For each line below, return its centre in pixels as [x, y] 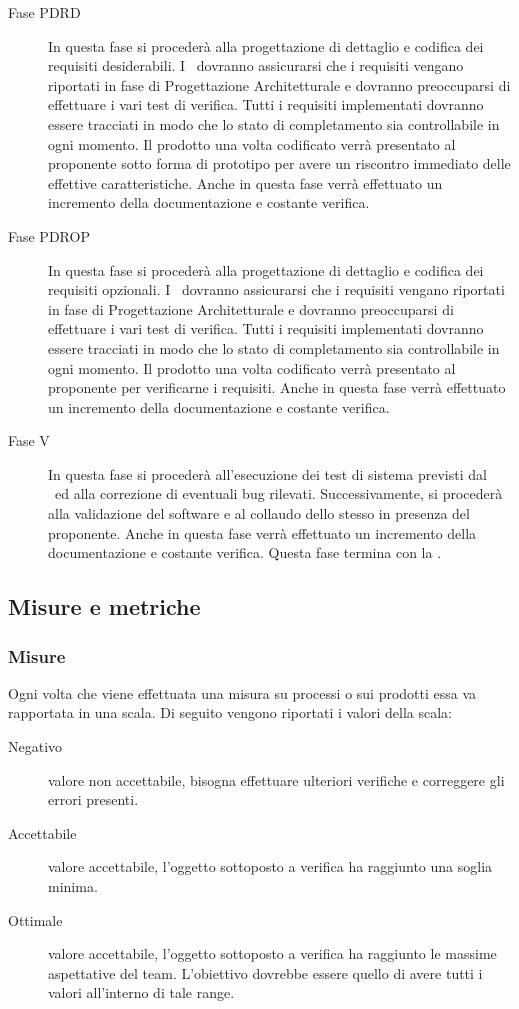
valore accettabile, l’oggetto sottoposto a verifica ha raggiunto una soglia [270, 866]
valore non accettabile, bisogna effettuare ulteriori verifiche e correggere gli [276, 779]
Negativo [35, 746]
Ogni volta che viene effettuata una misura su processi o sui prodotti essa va [242, 692]
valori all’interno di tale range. [141, 992]
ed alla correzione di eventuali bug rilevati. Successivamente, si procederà [278, 493]
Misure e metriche [104, 606]
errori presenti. [93, 799]
